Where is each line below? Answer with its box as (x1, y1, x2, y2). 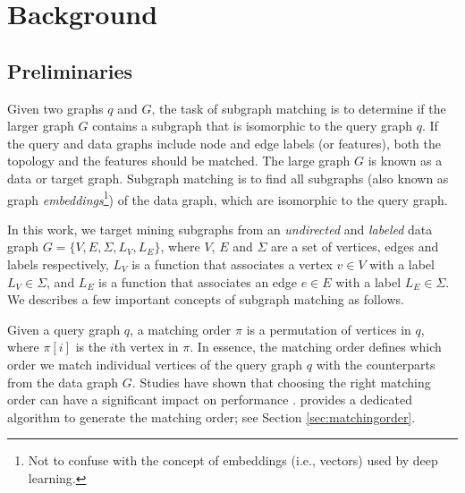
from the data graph (7, 372, 119, 391)
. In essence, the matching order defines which (190, 337, 442, 356)
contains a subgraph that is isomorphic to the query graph (92, 116, 413, 135)
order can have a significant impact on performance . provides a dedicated (7, 390, 413, 409)
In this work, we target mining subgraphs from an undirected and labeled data (7, 219, 433, 238)
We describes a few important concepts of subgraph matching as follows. (7, 290, 404, 309)
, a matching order (130, 319, 232, 338)
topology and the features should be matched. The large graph (7, 151, 351, 170)
